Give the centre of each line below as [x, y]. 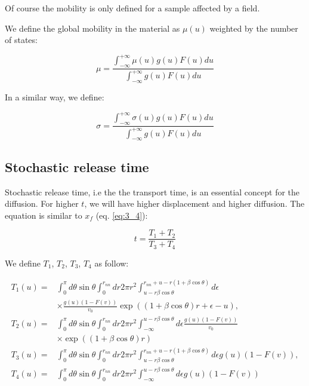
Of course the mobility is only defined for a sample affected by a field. [132, 8]
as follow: [112, 263]
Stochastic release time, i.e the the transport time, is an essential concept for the [152, 192]
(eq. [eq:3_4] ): [122, 215]
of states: [21, 40]
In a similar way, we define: [55, 97]
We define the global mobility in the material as [92, 28]
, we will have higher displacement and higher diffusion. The [194, 203]
